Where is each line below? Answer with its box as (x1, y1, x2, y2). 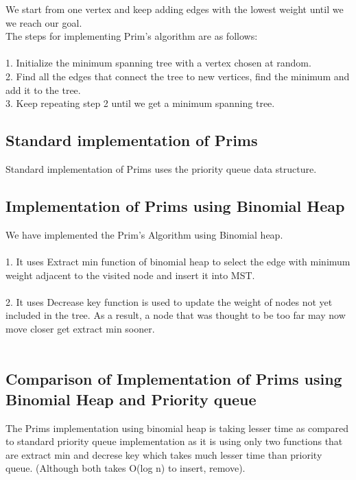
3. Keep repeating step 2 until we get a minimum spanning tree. (5, 96, 275, 110)
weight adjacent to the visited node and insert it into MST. (5, 267, 255, 282)
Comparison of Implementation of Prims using (5, 368, 342, 389)
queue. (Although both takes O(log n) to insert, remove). (5, 461, 246, 475)
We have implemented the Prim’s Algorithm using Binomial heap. (5, 227, 283, 241)
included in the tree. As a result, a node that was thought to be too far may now (5, 308, 346, 322)
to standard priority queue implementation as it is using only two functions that (5, 434, 343, 448)
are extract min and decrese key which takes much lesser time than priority (5, 447, 322, 461)
